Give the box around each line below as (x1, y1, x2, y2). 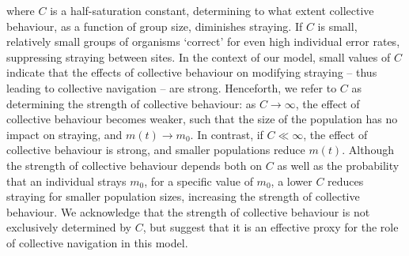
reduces (328, 172, 364, 189)
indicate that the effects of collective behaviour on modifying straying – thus (6, 64, 377, 81)
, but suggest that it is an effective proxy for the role (142, 219, 399, 235)
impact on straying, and (6, 126, 123, 142)
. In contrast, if (190, 126, 263, 142)
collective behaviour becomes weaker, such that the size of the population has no (6, 111, 398, 127)
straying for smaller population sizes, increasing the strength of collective (6, 188, 360, 205)
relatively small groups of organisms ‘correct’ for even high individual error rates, (6, 33, 400, 50)
